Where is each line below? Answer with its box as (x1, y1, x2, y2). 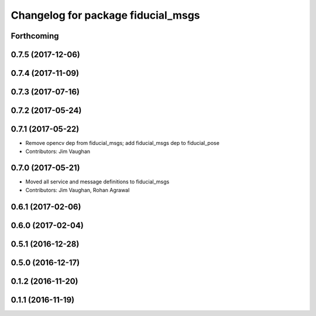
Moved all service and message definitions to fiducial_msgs (25, 178, 170, 185)
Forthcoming (11, 31, 59, 41)
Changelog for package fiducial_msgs (11, 9, 200, 22)
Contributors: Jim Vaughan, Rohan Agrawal (25, 186, 130, 193)
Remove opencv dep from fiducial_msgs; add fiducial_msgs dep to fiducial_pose (25, 140, 219, 147)
